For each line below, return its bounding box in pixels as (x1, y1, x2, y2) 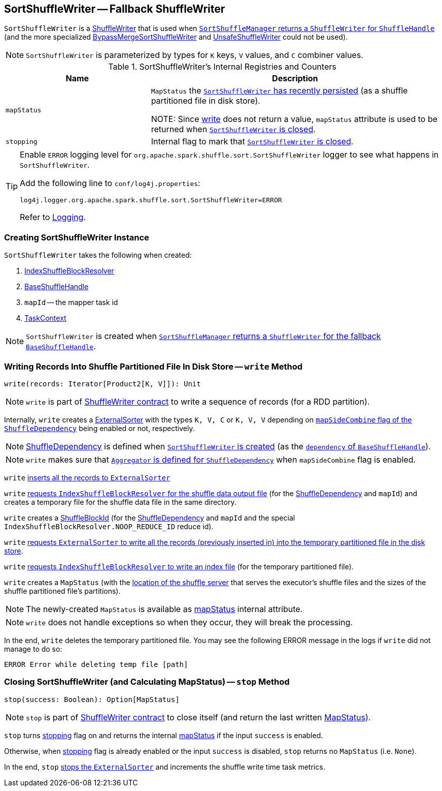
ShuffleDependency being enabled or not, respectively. (4, 423, 195, 433)
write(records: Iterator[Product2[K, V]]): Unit (4, 379, 201, 388)
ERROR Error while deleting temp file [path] (4, 660, 188, 668)
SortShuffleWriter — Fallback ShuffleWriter (4, 3, 225, 15)
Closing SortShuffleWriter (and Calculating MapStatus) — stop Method (4, 677, 290, 687)
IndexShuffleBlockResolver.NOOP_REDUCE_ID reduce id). (4, 522, 214, 531)
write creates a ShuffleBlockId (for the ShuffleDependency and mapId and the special (4, 513, 295, 522)
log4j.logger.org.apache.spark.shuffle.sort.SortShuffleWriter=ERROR (20, 196, 282, 204)
